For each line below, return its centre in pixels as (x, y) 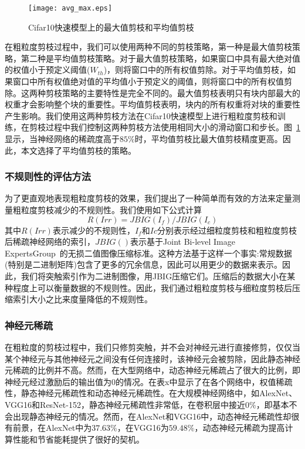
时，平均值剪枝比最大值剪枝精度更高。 (209, 139)
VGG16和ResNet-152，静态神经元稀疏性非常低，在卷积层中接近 (125, 404)
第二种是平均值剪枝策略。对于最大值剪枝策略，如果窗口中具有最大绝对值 (160, 58)
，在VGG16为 (143, 428)
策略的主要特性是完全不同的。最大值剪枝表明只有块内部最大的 (181, 92)
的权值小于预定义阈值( (48, 70)
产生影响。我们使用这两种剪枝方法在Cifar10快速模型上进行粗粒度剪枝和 (141, 115)
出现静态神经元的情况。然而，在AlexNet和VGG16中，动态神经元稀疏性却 (152, 416)
